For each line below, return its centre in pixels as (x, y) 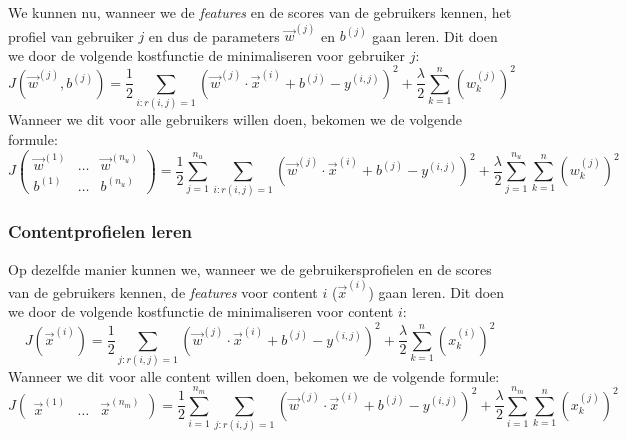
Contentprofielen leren (100, 231)
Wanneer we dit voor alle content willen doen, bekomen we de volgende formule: (254, 375)
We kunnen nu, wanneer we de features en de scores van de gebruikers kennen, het (260, 12)
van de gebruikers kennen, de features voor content (163, 291)
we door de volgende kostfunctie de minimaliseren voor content (201, 311)
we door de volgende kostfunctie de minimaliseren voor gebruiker (207, 54)
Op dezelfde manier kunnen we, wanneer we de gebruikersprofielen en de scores (250, 268)
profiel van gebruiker (71, 35)
